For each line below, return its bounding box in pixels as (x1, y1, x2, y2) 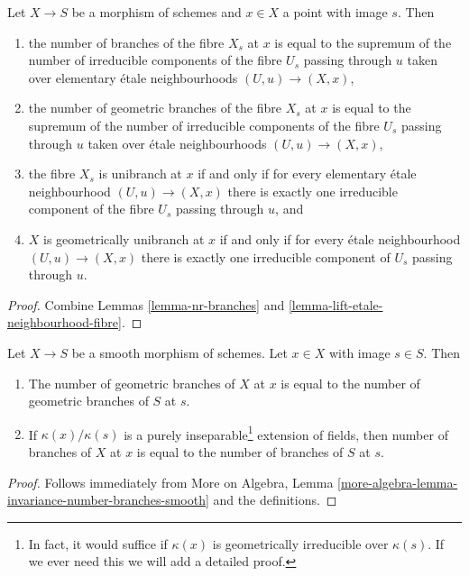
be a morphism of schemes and (71, 3, 242, 21)
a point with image (282, 3, 388, 21)
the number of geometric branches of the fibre (28, 98, 282, 117)
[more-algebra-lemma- (337, 472, 458, 491)
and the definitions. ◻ (213, 490, 337, 509)
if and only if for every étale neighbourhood (219, 229, 461, 248)
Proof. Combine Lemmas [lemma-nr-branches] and (7, 295, 285, 314)
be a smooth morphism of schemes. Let (71, 343, 288, 361)
